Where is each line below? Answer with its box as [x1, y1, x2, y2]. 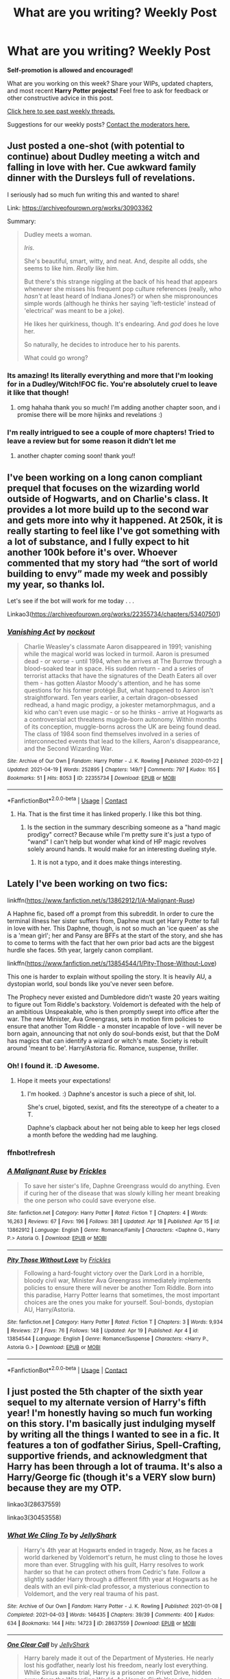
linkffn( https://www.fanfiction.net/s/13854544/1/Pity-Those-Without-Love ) [7, 959, 217, 967]
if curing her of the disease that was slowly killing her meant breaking [23, 1189, 220, 1198]
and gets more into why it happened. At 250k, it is [7, 514, 223, 526]
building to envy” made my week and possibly [7, 568, 208, 579]
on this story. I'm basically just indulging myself [7, 1417, 216, 1429]
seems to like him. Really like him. [23, 264, 119, 272]
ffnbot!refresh [7, 1148, 56, 1158]
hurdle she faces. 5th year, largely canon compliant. [7, 946, 153, 954]
